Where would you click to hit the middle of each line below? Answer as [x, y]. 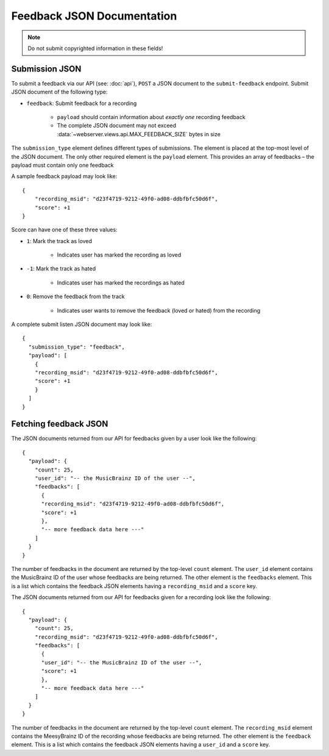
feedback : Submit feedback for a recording [82, 103]
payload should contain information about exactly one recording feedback [151, 117]
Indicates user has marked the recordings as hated [121, 282]
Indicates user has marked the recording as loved [119, 255]
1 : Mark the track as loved [59, 241]
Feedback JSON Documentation [94, 16]
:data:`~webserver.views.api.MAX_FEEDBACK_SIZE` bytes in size [139, 134]
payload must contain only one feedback [62, 165]
